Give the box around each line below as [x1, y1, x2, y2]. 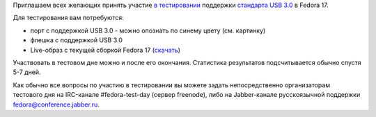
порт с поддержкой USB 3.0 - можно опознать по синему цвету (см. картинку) [30, 26, 266, 35]
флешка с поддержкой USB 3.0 [30, 36, 123, 44]
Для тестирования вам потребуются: [13, 14, 125, 22]
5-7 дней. [13, 68, 41, 76]
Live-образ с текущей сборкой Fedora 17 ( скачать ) [30, 46, 181, 54]
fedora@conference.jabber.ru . [13, 100, 100, 109]
